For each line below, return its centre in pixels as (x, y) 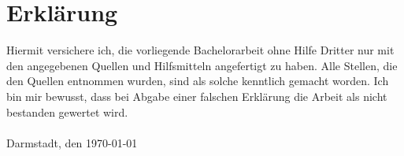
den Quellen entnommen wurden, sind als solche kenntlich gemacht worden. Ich (198, 81)
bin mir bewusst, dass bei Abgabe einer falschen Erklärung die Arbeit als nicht (197, 96)
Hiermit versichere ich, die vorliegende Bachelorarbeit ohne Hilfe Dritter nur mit (200, 50)
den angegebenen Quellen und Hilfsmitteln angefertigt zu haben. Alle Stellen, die (202, 65)
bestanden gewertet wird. (67, 111)
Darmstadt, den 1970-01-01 (72, 142)
